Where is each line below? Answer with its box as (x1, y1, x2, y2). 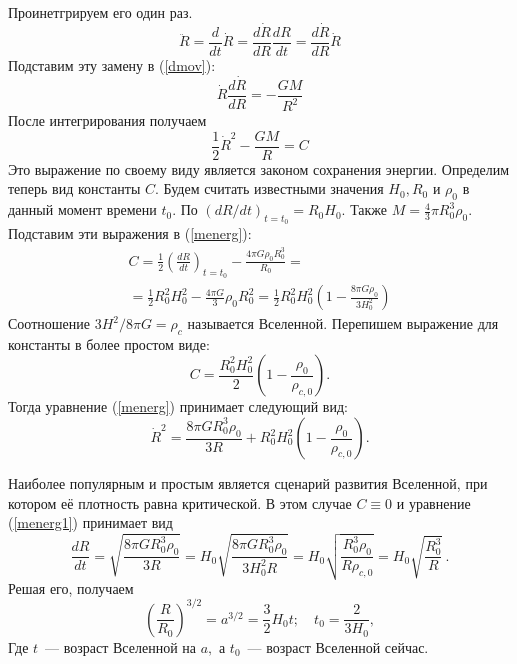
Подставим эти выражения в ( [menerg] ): (8, 223, 252, 244)
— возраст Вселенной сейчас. (247, 636, 429, 657)
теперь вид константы (8, 178, 141, 199)
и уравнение (396, 492, 471, 513)
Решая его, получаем (8, 577, 134, 598)
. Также (341, 199, 388, 220)
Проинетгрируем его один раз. (8, 2, 193, 22)
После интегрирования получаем (8, 110, 207, 131)
